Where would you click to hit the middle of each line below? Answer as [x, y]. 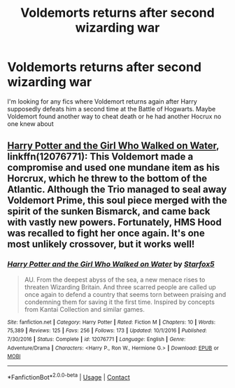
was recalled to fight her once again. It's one [106, 234]
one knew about [30, 123]
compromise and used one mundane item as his [114, 168]
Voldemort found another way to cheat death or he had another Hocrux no [114, 116]
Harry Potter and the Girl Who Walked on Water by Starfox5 [111, 264]
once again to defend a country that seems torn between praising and [125, 294]
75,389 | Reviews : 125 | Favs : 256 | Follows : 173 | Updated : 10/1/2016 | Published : [107, 331]
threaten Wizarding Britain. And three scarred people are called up [120, 287]
